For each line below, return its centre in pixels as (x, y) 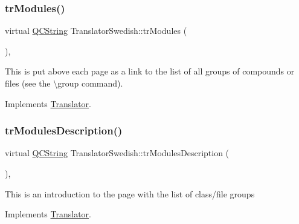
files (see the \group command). (64, 83)
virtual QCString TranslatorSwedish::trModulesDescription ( (117, 153)
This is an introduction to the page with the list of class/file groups (130, 193)
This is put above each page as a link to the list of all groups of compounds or (150, 71)
